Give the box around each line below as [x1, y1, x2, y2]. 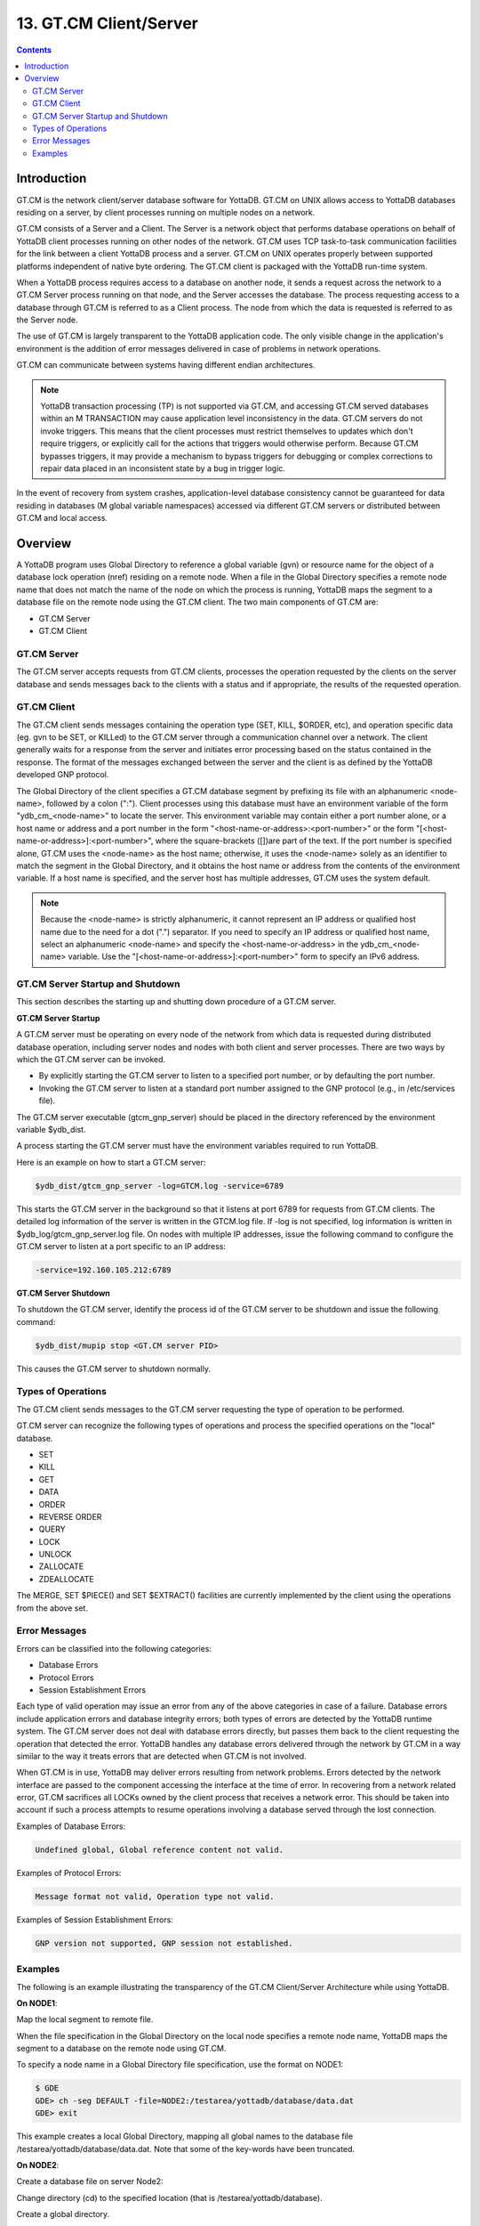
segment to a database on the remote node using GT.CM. [16, 2043, 227, 2054]
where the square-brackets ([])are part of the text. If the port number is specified [155, 835, 452, 846]
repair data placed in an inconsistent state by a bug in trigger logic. [40, 463, 286, 474]
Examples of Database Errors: [16, 1821, 126, 1832]
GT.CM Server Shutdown [16, 1288, 111, 1298]
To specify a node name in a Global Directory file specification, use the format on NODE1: [16, 2059, 344, 2070]
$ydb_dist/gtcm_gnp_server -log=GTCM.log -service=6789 [35, 1181, 284, 1190]
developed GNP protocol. [16, 769, 109, 780]
